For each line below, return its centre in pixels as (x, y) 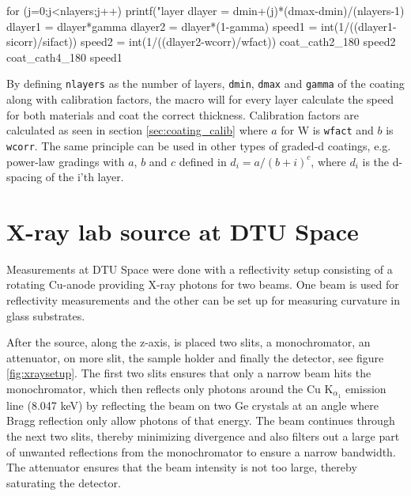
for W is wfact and (327, 130)
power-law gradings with (66, 161)
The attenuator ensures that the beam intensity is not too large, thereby (182, 467)
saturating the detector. (64, 482)
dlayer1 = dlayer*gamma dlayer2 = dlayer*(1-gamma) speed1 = (162, 26)
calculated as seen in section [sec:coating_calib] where (137, 130)
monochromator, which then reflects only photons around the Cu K (170, 388)
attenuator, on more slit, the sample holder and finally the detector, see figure (195, 357)
